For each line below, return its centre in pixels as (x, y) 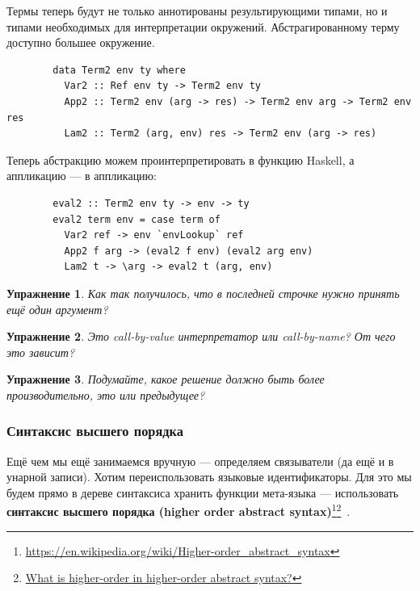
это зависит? (41, 352)
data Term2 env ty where (119, 70)
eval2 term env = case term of (136, 219)
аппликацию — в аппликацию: (82, 176)
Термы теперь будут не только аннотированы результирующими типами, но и (197, 10)
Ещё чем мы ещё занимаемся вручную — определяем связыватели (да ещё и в (200, 461)
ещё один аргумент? (57, 309)
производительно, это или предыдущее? (106, 394)
